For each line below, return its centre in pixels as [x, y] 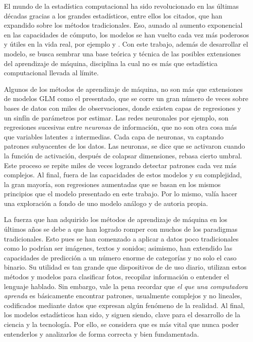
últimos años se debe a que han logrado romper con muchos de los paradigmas [121, 229]
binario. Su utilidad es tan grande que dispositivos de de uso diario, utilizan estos [125, 267]
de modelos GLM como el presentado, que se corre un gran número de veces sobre [126, 98]
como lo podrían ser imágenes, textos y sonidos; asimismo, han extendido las [118, 248]
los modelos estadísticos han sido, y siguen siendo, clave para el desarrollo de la [122, 315]
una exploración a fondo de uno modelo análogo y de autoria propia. [106, 203]
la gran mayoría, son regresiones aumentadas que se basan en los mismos [112, 184]
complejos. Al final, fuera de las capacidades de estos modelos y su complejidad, [123, 175]
